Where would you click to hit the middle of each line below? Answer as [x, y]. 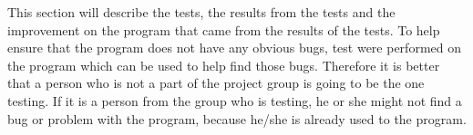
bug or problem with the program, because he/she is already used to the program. [237, 118]
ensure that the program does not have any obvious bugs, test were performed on [234, 48]
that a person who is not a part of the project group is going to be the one [216, 83]
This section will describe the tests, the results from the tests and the [201, 12]
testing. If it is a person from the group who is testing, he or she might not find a [235, 100]
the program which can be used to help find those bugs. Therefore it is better [224, 65]
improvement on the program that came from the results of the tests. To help [224, 29]
